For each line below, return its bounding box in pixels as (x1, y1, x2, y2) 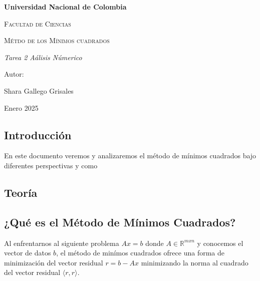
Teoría (4, 184, 38, 200)
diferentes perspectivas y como (4, 160, 98, 170)
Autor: (4, 69, 24, 79)
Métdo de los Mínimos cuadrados (4, 35, 110, 46)
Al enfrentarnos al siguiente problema (4, 237, 119, 248)
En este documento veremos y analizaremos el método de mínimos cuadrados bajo (4, 150, 256, 161)
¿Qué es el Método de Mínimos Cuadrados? (4, 214, 236, 229)
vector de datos (4, 247, 51, 258)
